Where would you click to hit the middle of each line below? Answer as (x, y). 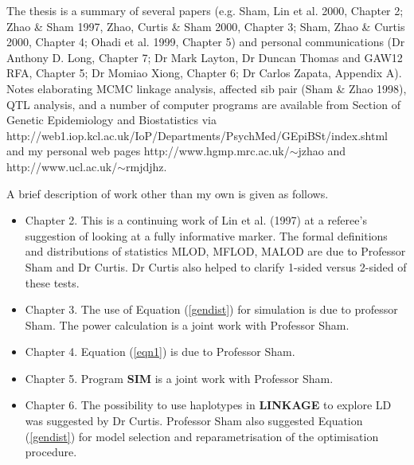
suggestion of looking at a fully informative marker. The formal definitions (206, 235)
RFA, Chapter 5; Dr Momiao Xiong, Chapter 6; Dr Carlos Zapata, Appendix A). (204, 73)
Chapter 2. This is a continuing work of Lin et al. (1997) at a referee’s (196, 220)
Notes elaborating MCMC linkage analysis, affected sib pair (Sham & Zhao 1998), (207, 88)
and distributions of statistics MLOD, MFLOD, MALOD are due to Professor (215, 251)
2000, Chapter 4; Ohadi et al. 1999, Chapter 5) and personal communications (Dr (206, 42)
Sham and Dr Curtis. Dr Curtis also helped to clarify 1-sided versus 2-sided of (216, 266)
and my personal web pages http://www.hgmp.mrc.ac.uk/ (148, 151)
